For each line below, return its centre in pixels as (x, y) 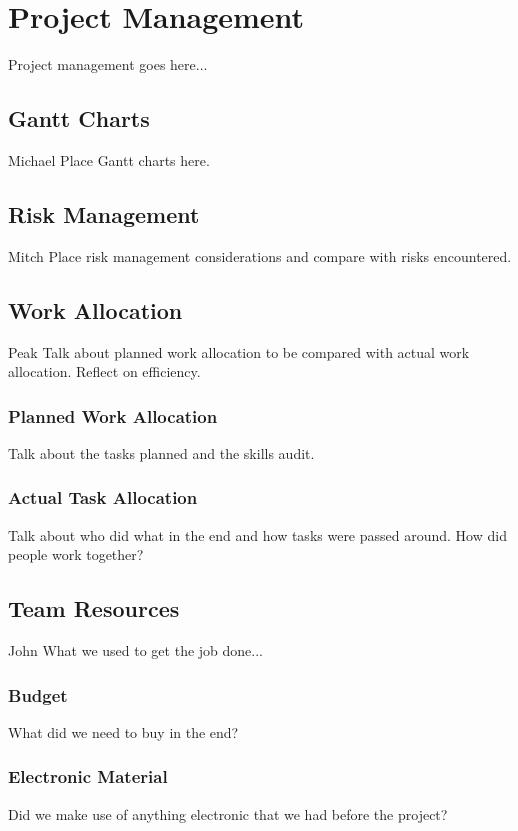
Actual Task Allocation (103, 497)
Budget (38, 694)
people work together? (76, 554)
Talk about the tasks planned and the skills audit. (161, 452)
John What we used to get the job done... (135, 650)
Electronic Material (88, 776)
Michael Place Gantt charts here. (109, 159)
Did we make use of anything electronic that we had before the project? (228, 813)
